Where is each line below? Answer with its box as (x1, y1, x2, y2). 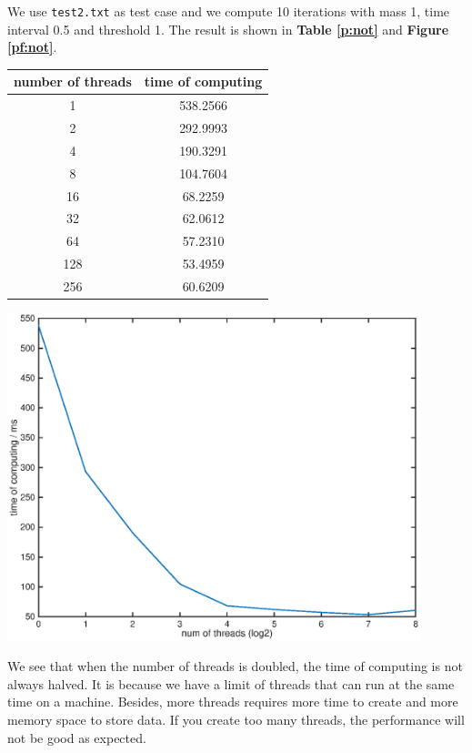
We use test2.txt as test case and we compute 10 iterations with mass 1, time (7, 2, 450, 20)
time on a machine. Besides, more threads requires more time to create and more (7, 692, 458, 711)
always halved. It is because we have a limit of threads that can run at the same (7, 674, 455, 693)
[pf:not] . (7, 37, 57, 56)
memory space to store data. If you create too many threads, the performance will (7, 709, 465, 728)
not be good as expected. (7, 728, 146, 747)
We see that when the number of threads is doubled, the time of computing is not (7, 656, 463, 676)
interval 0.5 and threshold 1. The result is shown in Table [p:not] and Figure (7, 19, 449, 38)
